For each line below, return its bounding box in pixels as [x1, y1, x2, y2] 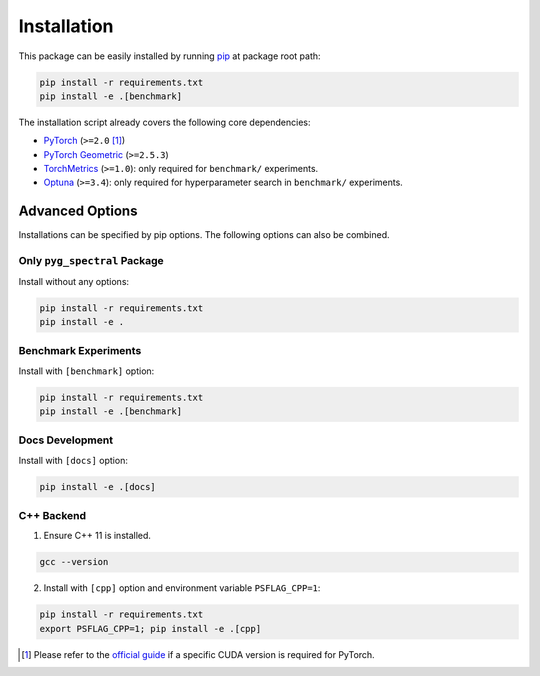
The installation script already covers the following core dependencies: [18, 116, 311, 128]
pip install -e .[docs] [39, 481, 157, 492]
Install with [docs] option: [18, 454, 129, 466]
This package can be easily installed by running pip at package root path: [18, 50, 321, 62]
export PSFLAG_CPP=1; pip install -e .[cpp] [39, 623, 262, 634]
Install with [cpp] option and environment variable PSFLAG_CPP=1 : [43, 582, 321, 594]
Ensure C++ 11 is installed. [43, 530, 152, 542]
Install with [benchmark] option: [18, 365, 155, 377]
